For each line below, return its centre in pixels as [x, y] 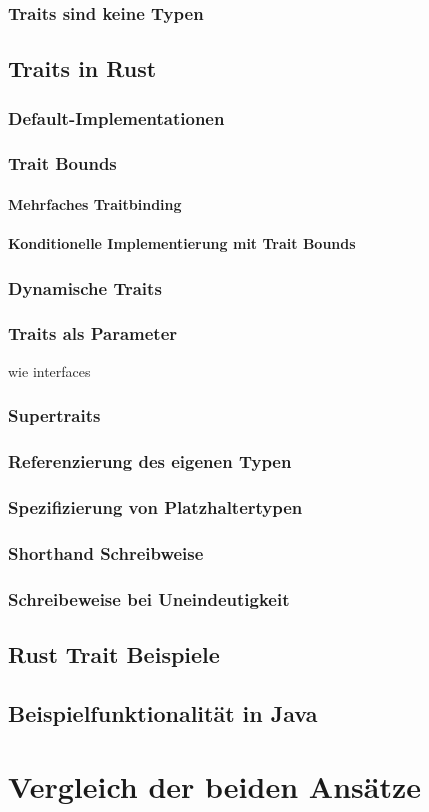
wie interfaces [49, 370]
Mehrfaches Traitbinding [95, 203]
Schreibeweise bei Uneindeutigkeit [149, 598]
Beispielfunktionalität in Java [163, 712]
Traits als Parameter [93, 333]
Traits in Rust [82, 68]
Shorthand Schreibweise [106, 552]
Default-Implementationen [116, 117]
